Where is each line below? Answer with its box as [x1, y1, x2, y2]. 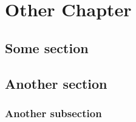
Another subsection [5, 105, 102, 120]
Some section [5, 38, 89, 57]
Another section [5, 74, 107, 92]
